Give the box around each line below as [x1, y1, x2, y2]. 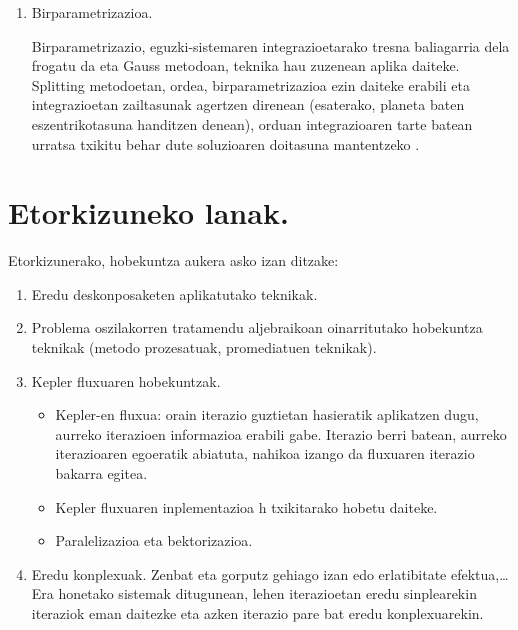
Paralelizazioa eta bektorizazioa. [55, 530, 253, 551]
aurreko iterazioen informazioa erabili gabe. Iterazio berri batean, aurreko [55, 423, 507, 444]
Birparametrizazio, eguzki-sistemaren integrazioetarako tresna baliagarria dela [31, 35, 510, 56]
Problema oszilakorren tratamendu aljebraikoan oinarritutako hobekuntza [31, 317, 483, 338]
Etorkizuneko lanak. [8, 192, 289, 233]
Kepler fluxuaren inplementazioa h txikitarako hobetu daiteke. [55, 496, 438, 517]
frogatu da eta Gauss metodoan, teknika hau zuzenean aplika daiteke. [31, 55, 460, 76]
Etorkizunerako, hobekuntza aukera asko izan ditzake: [8, 250, 339, 271]
